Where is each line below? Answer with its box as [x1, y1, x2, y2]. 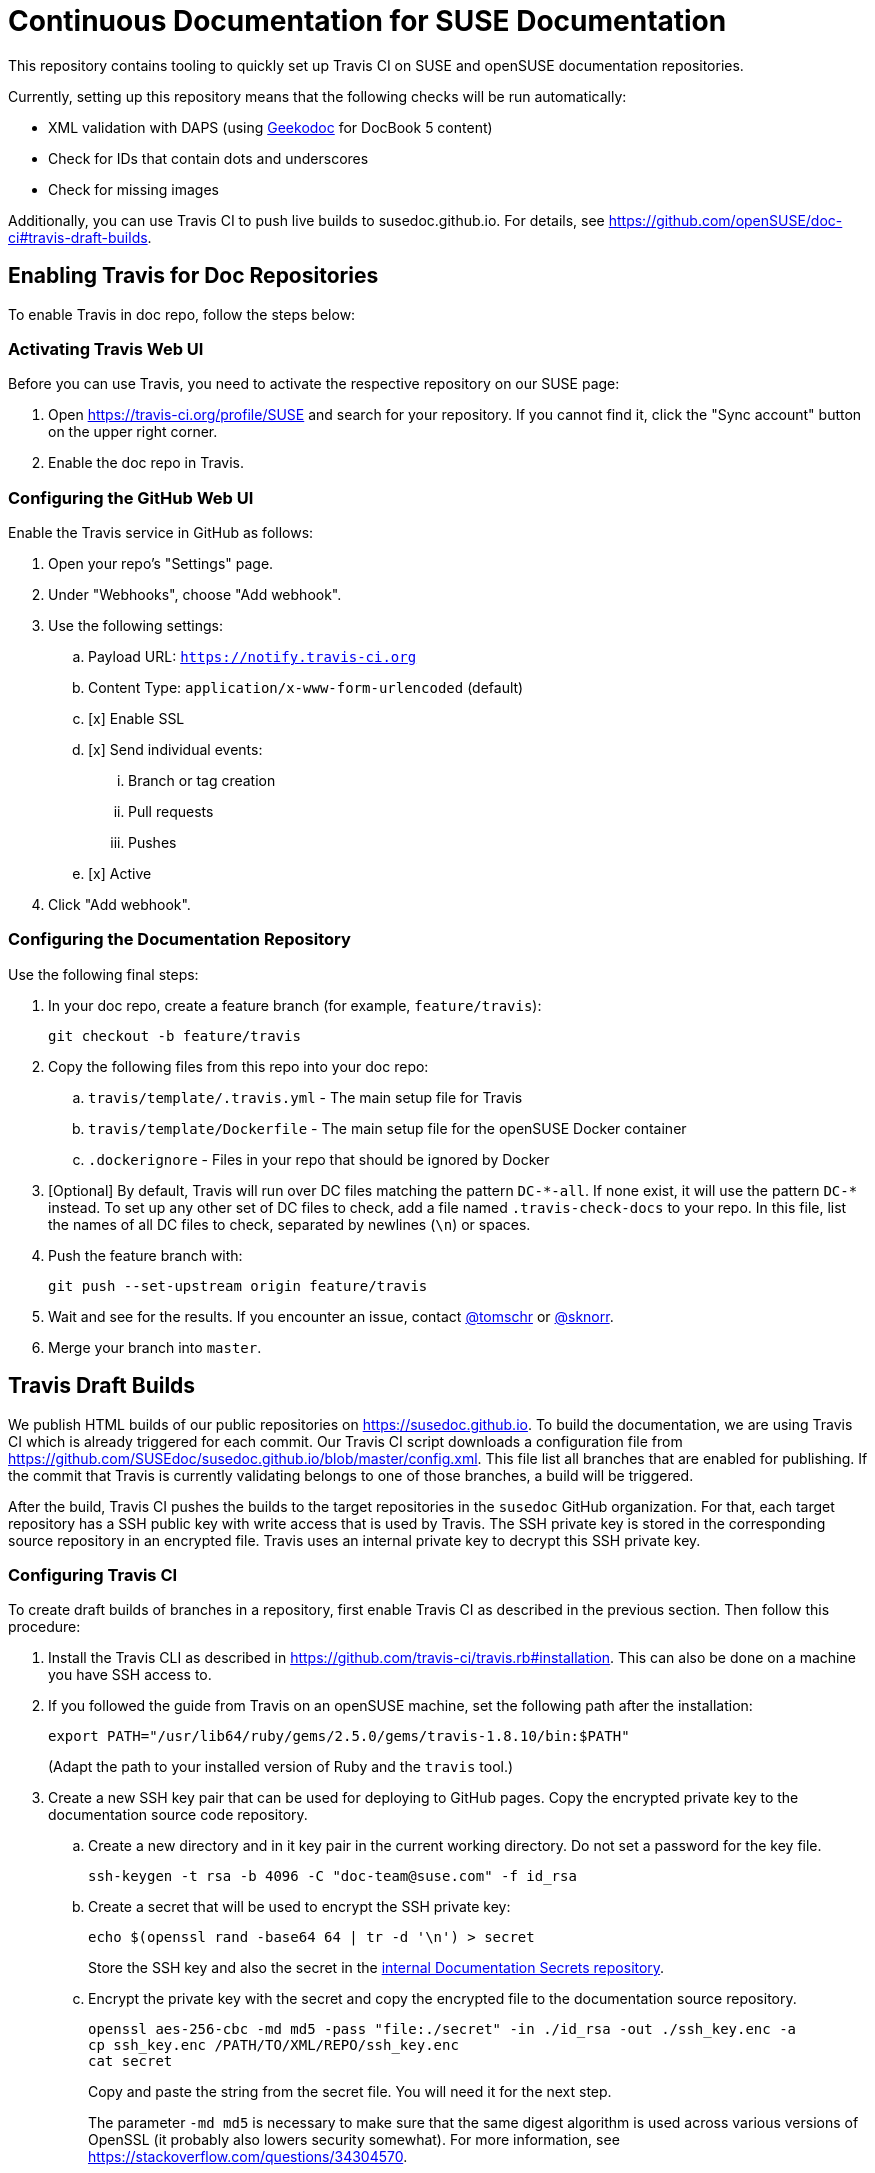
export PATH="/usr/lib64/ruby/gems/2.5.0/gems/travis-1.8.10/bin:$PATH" [48, 1728, 630, 1745]
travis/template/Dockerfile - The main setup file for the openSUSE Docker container [88, 1119, 687, 1137]
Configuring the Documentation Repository [8, 929, 351, 950]
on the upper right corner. [48, 423, 218, 441]
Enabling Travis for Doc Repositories [8, 263, 379, 289]
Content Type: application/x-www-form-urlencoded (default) [88, 679, 524, 697]
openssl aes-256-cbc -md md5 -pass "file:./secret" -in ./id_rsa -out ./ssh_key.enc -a [88, 2021, 797, 2038]
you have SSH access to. [48, 1666, 212, 1684]
